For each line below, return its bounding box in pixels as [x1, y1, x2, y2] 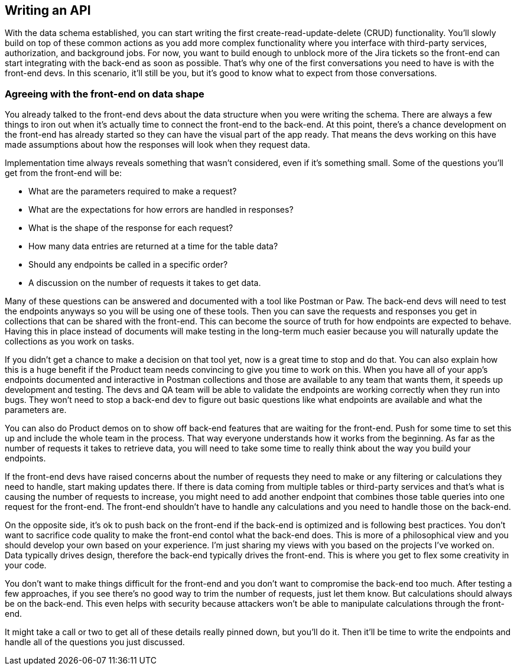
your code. [5, 560, 47, 571]
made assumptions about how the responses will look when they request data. [5, 139, 310, 150]
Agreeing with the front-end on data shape [5, 87, 204, 100]
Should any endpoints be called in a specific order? [28, 259, 228, 270]
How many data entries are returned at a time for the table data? [28, 241, 278, 252]
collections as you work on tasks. [5, 336, 135, 347]
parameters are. [5, 405, 67, 415]
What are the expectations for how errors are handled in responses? [28, 204, 294, 215]
